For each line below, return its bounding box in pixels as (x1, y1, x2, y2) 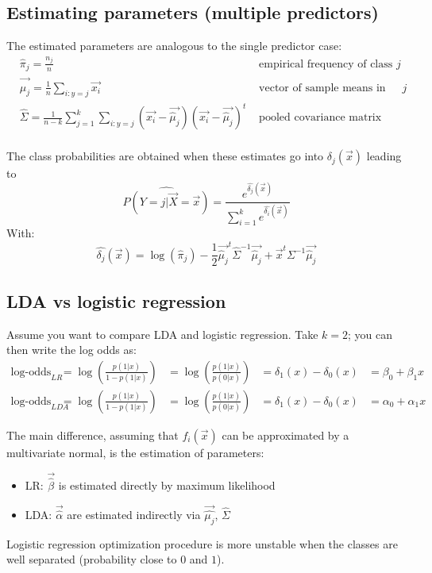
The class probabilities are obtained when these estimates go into (6, 148, 324, 164)
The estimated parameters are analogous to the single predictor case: (6, 37, 342, 54)
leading (366, 148, 402, 164)
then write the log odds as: (6, 341, 137, 358)
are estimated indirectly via (67, 506, 201, 522)
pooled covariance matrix (259, 112, 382, 124)
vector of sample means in (259, 82, 386, 94)
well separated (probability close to (6, 551, 177, 567)
